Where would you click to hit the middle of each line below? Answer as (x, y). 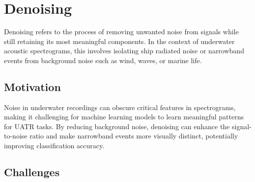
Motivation (32, 86)
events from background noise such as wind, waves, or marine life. (103, 60)
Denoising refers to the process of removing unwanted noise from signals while (121, 32)
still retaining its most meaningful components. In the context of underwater (119, 41)
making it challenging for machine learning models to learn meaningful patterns (124, 117)
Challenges (32, 172)
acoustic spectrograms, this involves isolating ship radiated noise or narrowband (124, 51)
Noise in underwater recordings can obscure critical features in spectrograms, (120, 107)
